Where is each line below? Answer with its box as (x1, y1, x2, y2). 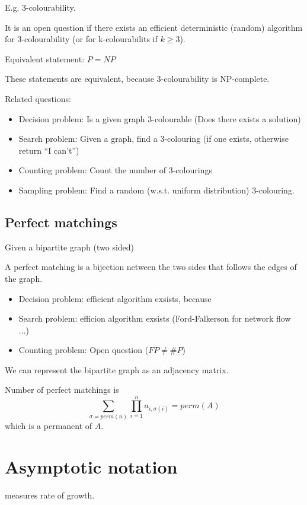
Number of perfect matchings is (5, 383, 119, 396)
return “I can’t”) (18, 144, 79, 156)
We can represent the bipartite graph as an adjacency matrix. (5, 363, 229, 376)
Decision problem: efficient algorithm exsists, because (18, 292, 212, 304)
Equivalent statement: (5, 52, 85, 65)
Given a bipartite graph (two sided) (5, 240, 135, 253)
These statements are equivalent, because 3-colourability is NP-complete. (5, 72, 270, 85)
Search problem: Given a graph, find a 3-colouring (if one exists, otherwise (18, 132, 289, 145)
